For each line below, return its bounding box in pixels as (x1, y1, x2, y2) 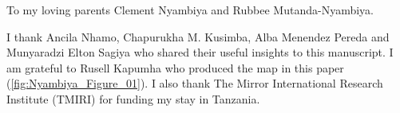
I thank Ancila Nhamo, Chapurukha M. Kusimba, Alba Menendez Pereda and (6, 28, 390, 45)
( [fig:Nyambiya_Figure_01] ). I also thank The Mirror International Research (6, 75, 383, 92)
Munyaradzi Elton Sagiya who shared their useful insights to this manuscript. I (6, 44, 394, 60)
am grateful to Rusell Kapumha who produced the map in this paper (6, 59, 344, 76)
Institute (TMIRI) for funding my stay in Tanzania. (6, 90, 260, 107)
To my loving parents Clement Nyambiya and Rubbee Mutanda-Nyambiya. (6, 2, 374, 18)
